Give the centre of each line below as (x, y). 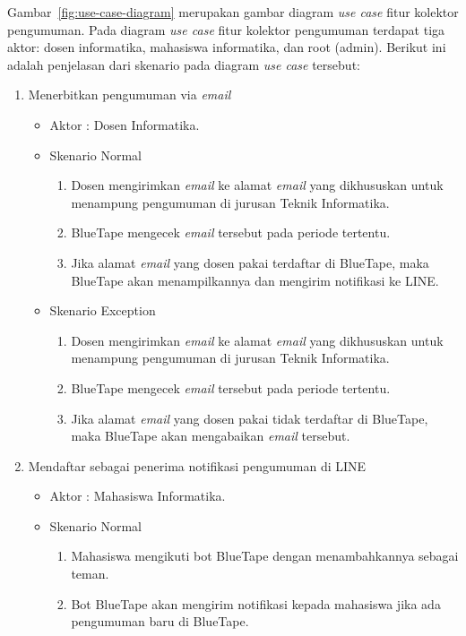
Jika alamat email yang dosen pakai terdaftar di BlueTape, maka (250, 262)
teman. (90, 574)
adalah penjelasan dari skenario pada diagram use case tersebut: (184, 64)
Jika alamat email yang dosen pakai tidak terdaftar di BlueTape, (250, 418)
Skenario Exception (103, 310)
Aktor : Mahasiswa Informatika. (138, 496)
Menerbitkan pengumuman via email (129, 95)
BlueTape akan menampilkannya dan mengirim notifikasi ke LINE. (255, 280)
